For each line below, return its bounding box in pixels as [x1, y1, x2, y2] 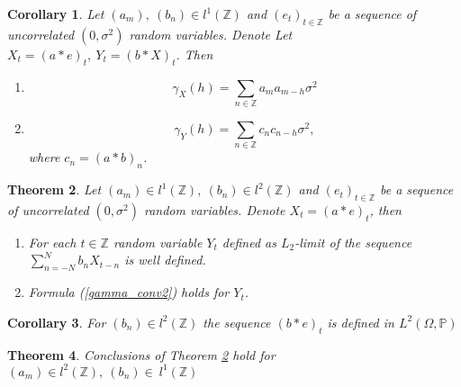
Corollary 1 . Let [7, 4, 104, 22]
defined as [221, 232, 276, 251]
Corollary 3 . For [7, 312, 106, 331]
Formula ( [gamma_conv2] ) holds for [28, 283, 230, 301]
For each [28, 232, 77, 251]
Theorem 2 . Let [7, 180, 102, 199]
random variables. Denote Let [129, 24, 293, 43]
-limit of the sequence [294, 232, 412, 251]
